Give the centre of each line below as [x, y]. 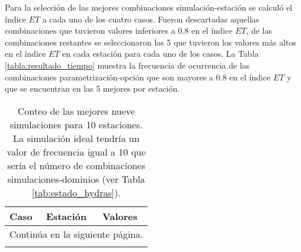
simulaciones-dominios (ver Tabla [76, 179]
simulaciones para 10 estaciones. [76, 124]
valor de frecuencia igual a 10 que [76, 151]
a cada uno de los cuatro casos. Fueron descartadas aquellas [151, 19]
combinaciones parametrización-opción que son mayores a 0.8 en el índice [138, 77]
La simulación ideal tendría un [76, 138]
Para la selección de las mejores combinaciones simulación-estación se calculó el [149, 7]
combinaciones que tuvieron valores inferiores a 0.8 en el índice [119, 30]
